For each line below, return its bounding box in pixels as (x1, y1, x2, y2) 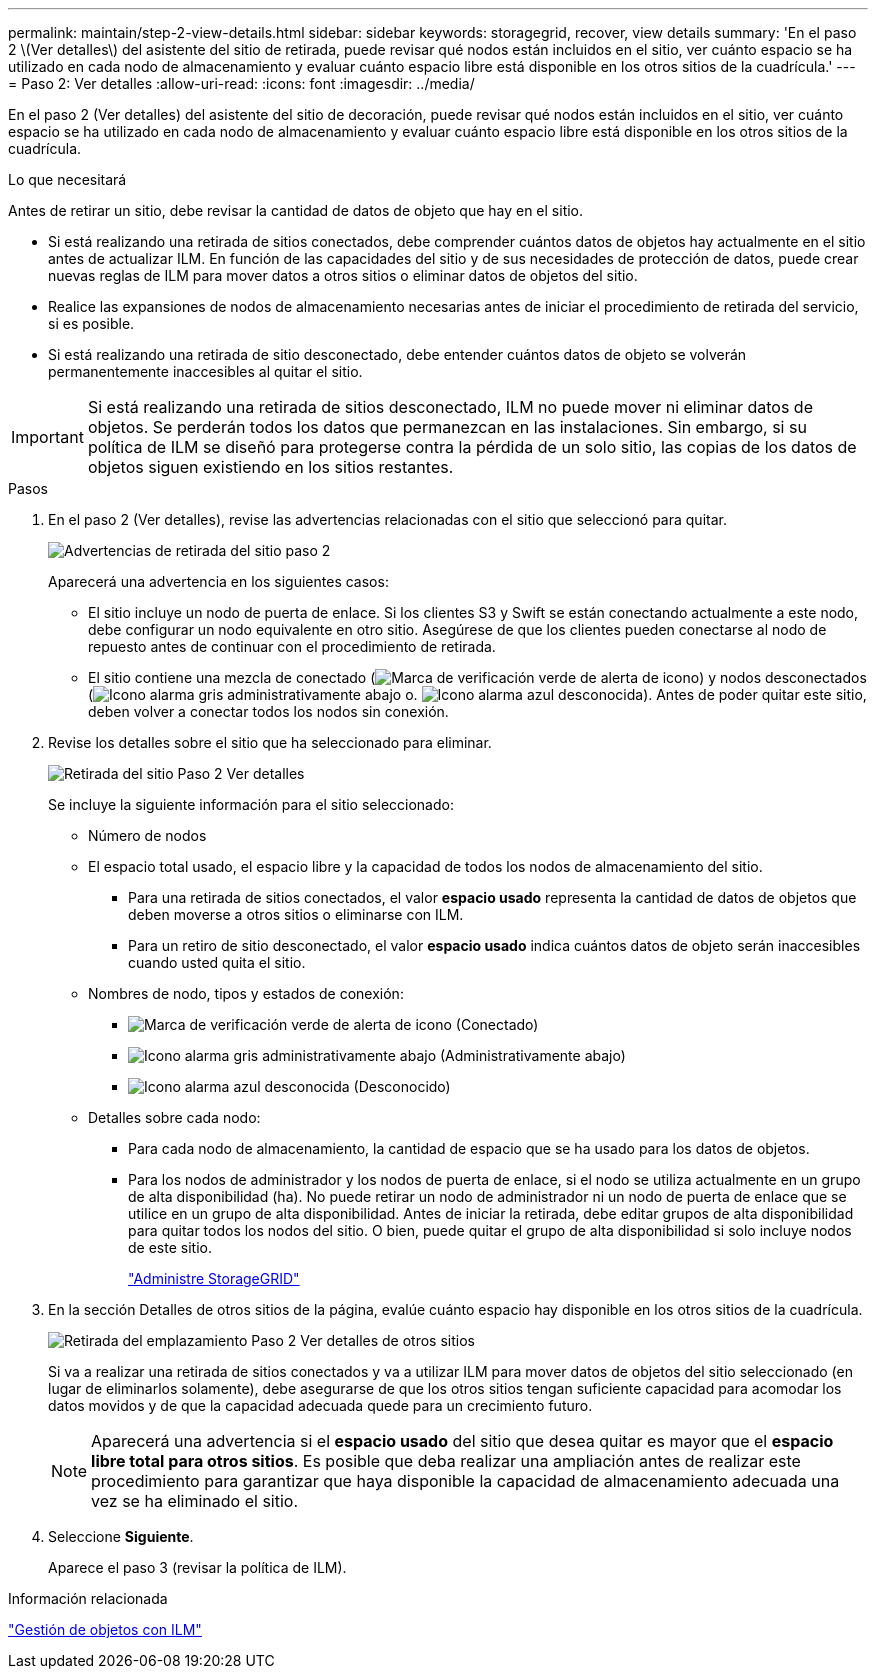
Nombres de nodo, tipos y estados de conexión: (88, 985, 404, 1002)
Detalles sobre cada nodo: (88, 1109, 261, 1126)
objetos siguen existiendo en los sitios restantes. (87, 457, 454, 477)
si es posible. (48, 315, 135, 332)
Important (11, 427, 84, 447)
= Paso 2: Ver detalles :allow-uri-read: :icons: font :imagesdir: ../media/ (8, 75, 475, 92)
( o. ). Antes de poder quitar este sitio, (88, 686, 867, 703)
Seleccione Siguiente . (48, 1528, 194, 1545)
